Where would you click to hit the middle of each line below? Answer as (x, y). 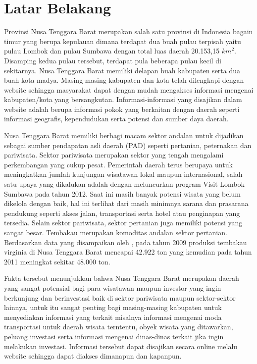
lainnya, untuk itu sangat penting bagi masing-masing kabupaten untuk (113, 307)
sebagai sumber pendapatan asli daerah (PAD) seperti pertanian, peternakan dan (128, 145)
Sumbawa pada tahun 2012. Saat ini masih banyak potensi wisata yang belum (122, 193)
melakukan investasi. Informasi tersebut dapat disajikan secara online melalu (121, 346)
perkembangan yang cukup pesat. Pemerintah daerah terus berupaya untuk (118, 164)
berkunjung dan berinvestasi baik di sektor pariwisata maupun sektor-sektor (120, 297)
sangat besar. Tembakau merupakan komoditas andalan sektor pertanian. (116, 232)
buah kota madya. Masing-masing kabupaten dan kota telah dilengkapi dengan (124, 80)
